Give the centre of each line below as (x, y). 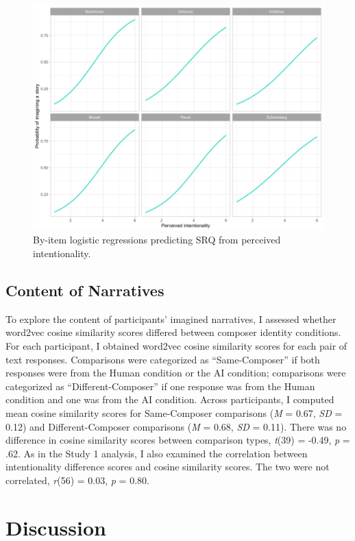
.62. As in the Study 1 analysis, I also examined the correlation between (157, 453)
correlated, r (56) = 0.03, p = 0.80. (77, 480)
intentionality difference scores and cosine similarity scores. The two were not (168, 467)
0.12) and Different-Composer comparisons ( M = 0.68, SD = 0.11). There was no (176, 426)
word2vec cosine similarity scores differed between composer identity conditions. (173, 332)
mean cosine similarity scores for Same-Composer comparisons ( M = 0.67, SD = (174, 413)
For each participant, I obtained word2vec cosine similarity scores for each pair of (176, 346)
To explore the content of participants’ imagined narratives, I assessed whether (171, 318)
